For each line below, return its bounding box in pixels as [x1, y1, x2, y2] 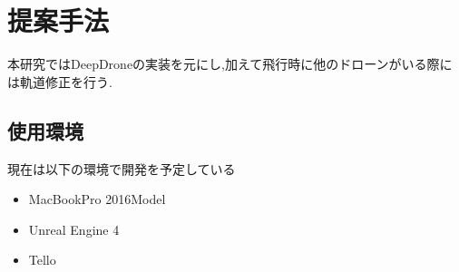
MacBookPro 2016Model [28, 189, 166, 209]
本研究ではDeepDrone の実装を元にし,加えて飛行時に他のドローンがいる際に [7, 54, 453, 73]
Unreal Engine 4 [28, 219, 120, 238]
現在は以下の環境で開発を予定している [7, 159, 236, 178]
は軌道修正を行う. [7, 72, 112, 91]
